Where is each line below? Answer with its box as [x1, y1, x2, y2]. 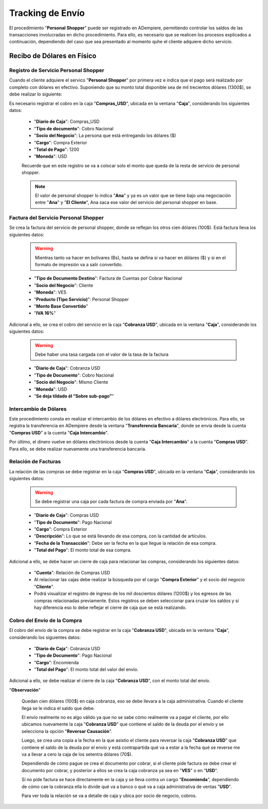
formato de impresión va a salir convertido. [35, 262, 123, 268]
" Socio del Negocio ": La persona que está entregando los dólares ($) [34, 132, 176, 139]
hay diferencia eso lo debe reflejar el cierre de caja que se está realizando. [34, 605, 187, 610]
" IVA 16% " [34, 310, 56, 316]
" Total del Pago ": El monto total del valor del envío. [34, 667, 138, 673]
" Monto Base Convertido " [34, 303, 88, 309]
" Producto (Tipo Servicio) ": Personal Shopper [34, 296, 129, 302]
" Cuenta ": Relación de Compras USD [34, 570, 110, 576]
